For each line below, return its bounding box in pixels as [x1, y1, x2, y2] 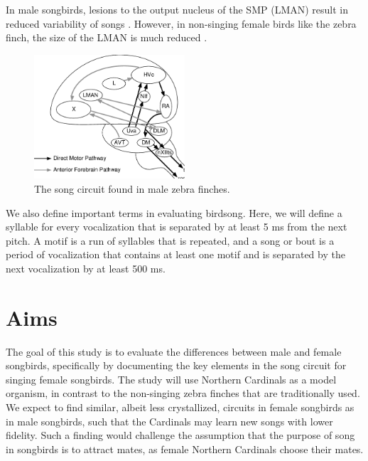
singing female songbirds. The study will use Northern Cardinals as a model [6, 371, 337, 386]
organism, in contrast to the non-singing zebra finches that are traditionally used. [6, 386, 360, 401]
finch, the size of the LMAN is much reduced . [6, 30, 207, 45]
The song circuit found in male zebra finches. [34, 181, 230, 196]
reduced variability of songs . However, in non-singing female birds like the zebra [6, 16, 357, 31]
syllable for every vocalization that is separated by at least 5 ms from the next [6, 219, 347, 234]
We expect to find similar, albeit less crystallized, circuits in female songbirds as [6, 399, 355, 414]
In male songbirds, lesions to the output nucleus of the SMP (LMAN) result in [6, 2, 349, 16]
